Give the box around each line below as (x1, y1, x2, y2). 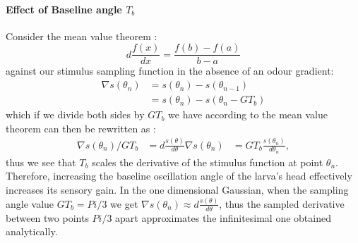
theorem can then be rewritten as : (6, 120, 156, 135)
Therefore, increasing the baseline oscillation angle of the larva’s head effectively (6, 168, 352, 183)
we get (110, 196, 138, 211)
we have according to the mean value (168, 107, 328, 122)
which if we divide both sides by (6, 107, 145, 122)
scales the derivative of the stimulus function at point (92, 154, 323, 169)
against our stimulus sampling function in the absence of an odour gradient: (6, 63, 334, 78)
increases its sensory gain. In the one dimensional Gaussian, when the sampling (6, 182, 349, 197)
